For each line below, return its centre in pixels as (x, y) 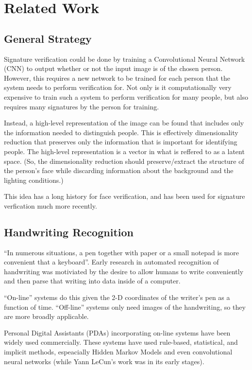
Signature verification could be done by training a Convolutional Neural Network (125, 59)
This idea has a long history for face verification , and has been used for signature (125, 196)
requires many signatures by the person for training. (82, 106)
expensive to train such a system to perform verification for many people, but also (126, 97)
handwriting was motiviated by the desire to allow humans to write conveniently (124, 271)
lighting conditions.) (34, 180)
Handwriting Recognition (69, 232)
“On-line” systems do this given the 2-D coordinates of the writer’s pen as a (117, 297)
